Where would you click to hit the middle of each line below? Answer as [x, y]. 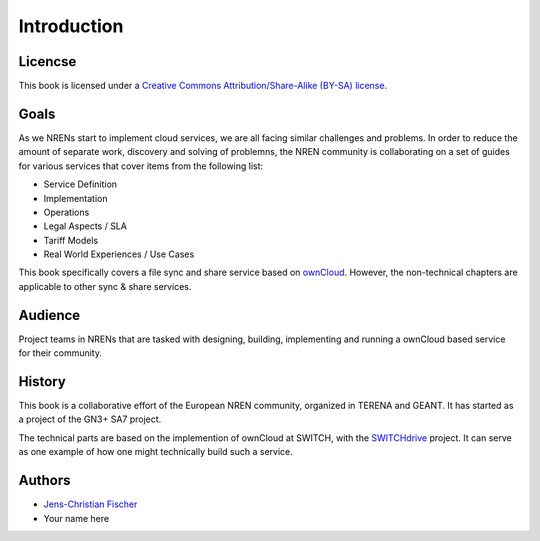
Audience [49, 315]
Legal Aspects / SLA [85, 226]
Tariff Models [71, 240]
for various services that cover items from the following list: [141, 166]
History [42, 381]
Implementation [75, 198]
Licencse [47, 61]
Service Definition [80, 184]
